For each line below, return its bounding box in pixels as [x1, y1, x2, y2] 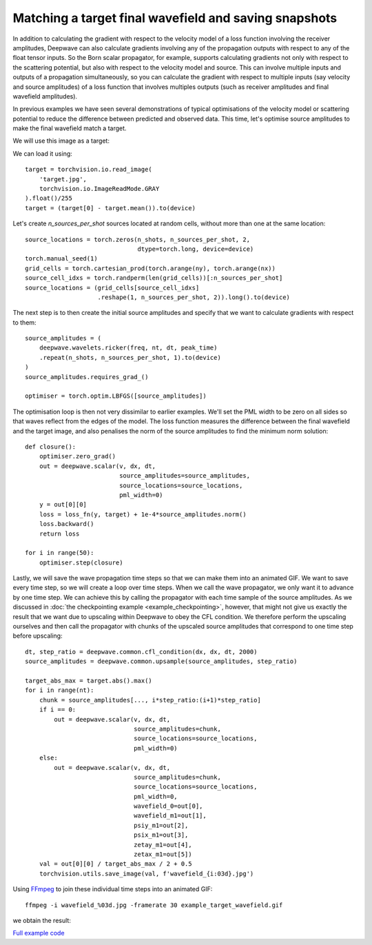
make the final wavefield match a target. [12, 124, 127, 132]
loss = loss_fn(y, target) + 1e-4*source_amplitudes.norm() [39, 510, 247, 518]
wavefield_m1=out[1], [133, 812, 207, 820]
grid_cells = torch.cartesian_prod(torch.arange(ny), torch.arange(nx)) [25, 264, 276, 272]
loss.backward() [39, 520, 94, 528]
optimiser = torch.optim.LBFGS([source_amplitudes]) [25, 392, 207, 400]
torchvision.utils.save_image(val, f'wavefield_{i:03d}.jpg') [39, 869, 254, 877]
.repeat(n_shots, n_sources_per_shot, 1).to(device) [39, 354, 222, 361]
